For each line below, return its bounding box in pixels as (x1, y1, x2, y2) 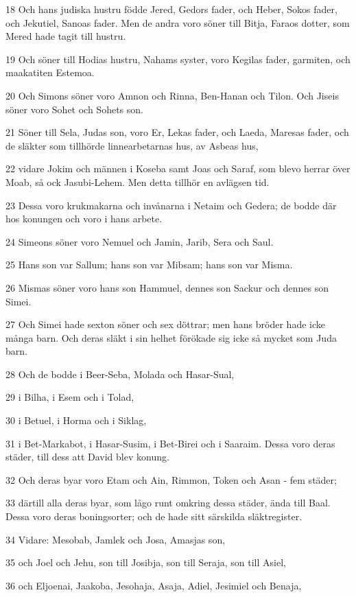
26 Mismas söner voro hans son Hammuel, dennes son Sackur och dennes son (5, 280, 329, 294)
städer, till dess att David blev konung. (5, 449, 169, 464)
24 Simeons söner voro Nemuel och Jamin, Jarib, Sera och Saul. (5, 234, 274, 248)
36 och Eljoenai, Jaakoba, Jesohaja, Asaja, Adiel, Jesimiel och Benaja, (5, 578, 302, 592)
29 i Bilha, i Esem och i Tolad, (5, 390, 134, 404)
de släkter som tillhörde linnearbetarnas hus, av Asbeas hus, (5, 138, 259, 152)
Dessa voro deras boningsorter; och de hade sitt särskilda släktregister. (5, 509, 302, 524)
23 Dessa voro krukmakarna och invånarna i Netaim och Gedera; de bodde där (5, 198, 337, 212)
